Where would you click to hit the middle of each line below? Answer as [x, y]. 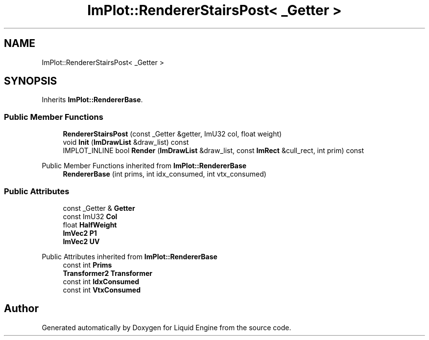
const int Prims [87, 265]
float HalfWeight [90, 225]
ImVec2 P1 [80, 233]
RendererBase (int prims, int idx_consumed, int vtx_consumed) [165, 174]
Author [21, 309]
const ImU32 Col [90, 216]
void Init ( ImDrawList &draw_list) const [126, 142]
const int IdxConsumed [101, 281]
